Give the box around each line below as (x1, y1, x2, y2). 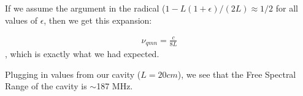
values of (5, 13, 37, 26)
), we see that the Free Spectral (177, 67, 296, 80)
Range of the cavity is (5, 80, 87, 92)
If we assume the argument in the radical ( (5, 2, 166, 14)
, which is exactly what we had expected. (5, 47, 159, 60)
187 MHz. (96, 80, 133, 92)
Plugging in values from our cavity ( (5, 67, 141, 80)
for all (275, 2, 298, 14)
